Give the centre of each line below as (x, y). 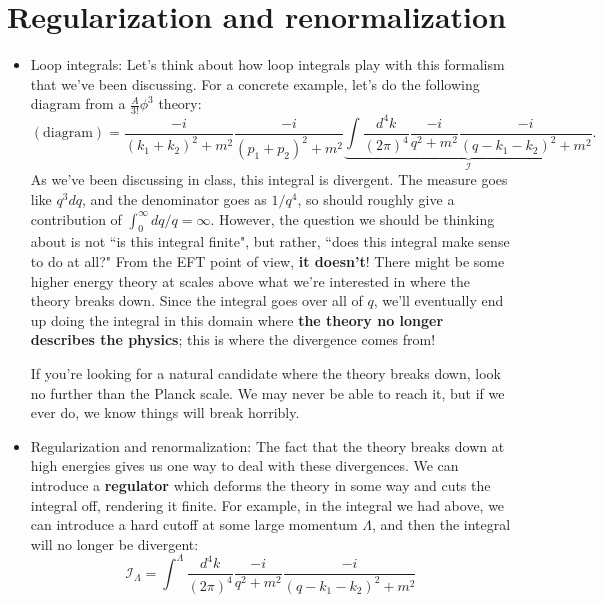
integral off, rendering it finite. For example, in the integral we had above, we (267, 504)
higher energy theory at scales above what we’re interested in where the (250, 280)
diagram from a (78, 103)
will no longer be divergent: (114, 543)
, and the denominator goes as (174, 199)
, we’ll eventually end (438, 300)
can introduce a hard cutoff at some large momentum (194, 524)
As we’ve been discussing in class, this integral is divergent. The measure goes (269, 179)
